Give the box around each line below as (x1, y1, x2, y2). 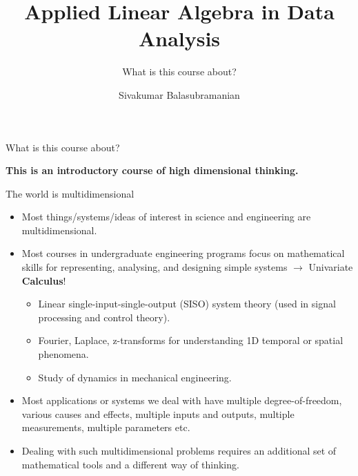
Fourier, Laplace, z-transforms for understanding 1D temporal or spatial (38, 333, 344, 348)
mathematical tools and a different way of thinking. (21, 457, 239, 471)
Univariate (308, 260, 353, 274)
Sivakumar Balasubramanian (119, 87, 240, 102)
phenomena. (38, 347, 89, 361)
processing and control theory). (38, 310, 170, 324)
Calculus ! (21, 273, 66, 287)
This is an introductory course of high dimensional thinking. (6, 163, 299, 178)
